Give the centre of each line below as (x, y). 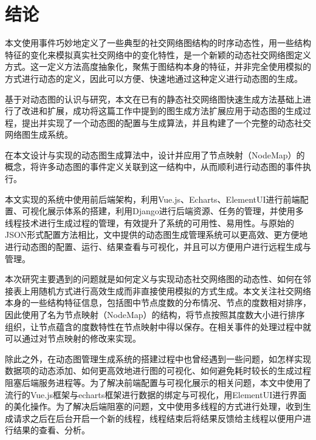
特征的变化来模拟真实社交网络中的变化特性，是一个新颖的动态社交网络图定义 (158, 54)
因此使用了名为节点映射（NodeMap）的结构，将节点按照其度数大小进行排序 (155, 314)
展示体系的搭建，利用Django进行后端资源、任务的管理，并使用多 (175, 211)
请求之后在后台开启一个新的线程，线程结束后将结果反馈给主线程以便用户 (158, 418)
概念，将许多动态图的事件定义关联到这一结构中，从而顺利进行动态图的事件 (154, 167)
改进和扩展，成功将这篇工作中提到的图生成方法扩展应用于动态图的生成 (162, 111)
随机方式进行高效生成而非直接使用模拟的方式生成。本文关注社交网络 (175, 290)
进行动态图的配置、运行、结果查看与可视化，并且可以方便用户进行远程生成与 (158, 247)
